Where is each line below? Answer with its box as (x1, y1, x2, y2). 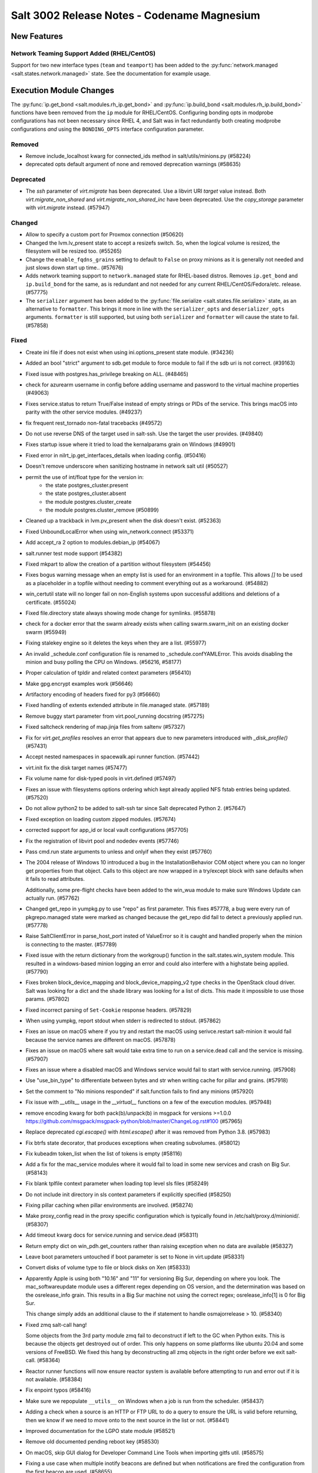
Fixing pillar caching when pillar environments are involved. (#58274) (25, 1202, 194, 1209)
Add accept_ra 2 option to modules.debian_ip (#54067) (25, 539, 160, 546)
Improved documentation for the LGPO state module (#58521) (25, 1428, 175, 1434)
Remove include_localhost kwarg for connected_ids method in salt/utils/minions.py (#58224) (25, 152, 251, 159)
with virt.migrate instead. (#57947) (25, 204, 110, 212)
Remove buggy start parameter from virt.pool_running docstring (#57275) (25, 712, 205, 719)
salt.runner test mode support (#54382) (25, 550, 123, 557)
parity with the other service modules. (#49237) (25, 408, 143, 415)
